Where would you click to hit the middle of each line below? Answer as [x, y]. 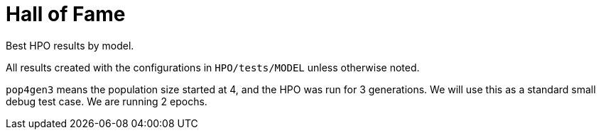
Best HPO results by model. [70, 45]
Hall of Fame [66, 14]
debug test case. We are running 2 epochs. [107, 101]
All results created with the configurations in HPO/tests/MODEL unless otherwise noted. [213, 67]
